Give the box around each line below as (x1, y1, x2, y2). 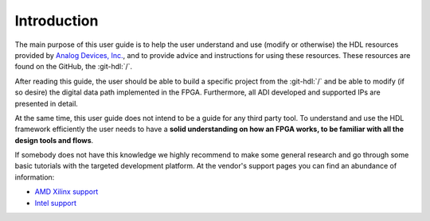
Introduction (14, 12, 99, 29)
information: (14, 172, 55, 182)
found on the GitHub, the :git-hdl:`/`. (14, 62, 133, 72)
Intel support (34, 198, 77, 207)
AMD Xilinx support (34, 187, 99, 196)
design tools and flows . (14, 135, 94, 145)
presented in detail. (14, 99, 79, 108)
